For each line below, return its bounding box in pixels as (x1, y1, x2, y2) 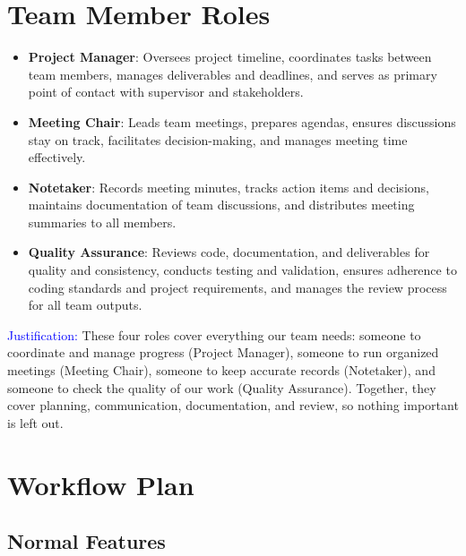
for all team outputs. (28, 295, 142, 314)
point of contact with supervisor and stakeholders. (28, 82, 304, 101)
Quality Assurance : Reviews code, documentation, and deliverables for (28, 243, 430, 261)
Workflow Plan (7, 466, 194, 502)
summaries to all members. (28, 212, 177, 231)
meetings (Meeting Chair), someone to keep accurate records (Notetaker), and (7, 361, 436, 380)
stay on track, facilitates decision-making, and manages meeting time (28, 130, 408, 149)
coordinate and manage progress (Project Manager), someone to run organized (7, 343, 439, 362)
